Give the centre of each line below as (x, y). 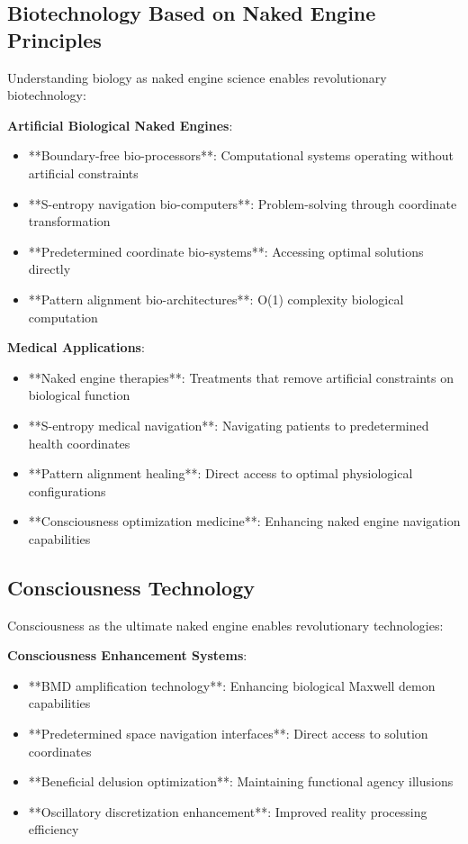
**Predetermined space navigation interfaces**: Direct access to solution (228, 734)
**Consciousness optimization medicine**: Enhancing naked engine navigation (244, 521)
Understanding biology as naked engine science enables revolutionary (197, 77)
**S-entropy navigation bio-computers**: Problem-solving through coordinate (243, 203)
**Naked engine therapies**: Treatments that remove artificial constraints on (241, 377)
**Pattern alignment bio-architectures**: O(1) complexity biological (216, 299)
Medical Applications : (76, 347)
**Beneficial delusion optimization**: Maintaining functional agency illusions (241, 781)
